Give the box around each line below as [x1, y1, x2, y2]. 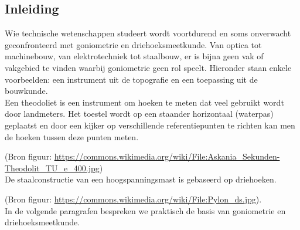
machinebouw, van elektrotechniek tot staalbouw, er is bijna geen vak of [5, 50, 264, 62]
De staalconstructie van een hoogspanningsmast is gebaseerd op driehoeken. [5, 173, 277, 185]
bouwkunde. [5, 84, 48, 97]
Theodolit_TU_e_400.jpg [5, 161, 100, 174]
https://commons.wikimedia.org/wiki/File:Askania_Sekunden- [54, 150, 280, 163]
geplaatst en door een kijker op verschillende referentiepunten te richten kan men [5, 119, 295, 131]
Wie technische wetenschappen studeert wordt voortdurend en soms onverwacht [5, 27, 291, 39]
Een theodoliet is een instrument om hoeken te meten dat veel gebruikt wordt [5, 96, 284, 108]
